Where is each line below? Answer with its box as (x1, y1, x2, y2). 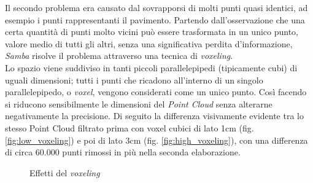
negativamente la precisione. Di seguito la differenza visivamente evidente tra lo (5, 109, 304, 122)
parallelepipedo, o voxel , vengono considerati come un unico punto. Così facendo (5, 85, 307, 98)
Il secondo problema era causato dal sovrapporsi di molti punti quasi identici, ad (5, 1, 308, 14)
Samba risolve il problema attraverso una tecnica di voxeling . (5, 49, 233, 62)
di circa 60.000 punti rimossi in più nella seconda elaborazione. (5, 146, 241, 158)
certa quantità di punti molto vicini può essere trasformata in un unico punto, (5, 25, 298, 38)
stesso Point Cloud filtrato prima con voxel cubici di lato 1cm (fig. (5, 121, 254, 134)
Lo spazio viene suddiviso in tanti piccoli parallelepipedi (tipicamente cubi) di (5, 61, 298, 74)
